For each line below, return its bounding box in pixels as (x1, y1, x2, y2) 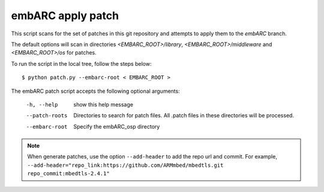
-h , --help (26, 101, 58, 108)
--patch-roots (26, 112, 68, 119)
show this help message (73, 100, 133, 108)
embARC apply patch (11, 9, 119, 22)
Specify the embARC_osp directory (73, 123, 160, 130)
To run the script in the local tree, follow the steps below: (11, 60, 152, 67)
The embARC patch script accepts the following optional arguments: (11, 87, 180, 95)
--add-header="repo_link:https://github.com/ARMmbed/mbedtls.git (27, 161, 224, 169)
